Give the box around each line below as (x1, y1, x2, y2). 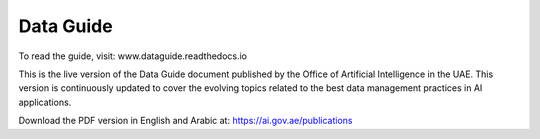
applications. (18, 96, 72, 108)
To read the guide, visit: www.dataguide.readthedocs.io (18, 50, 247, 62)
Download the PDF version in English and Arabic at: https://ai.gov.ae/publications (18, 115, 353, 127)
